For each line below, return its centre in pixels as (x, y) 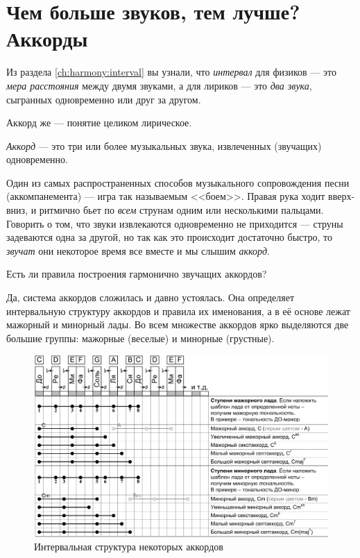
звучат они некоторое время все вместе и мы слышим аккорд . (138, 250)
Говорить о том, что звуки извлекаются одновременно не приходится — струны (175, 223)
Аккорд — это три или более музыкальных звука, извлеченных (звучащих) (164, 145)
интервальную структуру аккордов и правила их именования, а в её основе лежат (178, 311)
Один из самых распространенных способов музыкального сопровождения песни (178, 182)
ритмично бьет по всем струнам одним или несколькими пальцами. (181, 210)
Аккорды (47, 39)
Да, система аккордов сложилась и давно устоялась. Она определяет (151, 297)
